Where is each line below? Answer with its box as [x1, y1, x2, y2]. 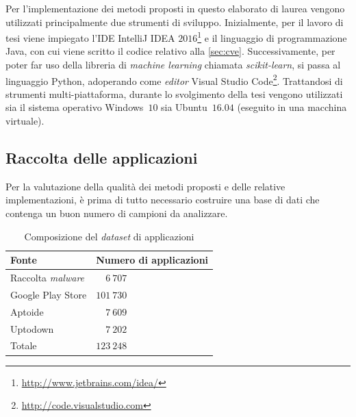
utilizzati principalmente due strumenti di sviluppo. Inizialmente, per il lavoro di [5, 14, 344, 29]
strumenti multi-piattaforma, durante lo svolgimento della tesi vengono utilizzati [5, 86, 343, 101]
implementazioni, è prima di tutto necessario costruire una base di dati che [5, 192, 320, 207]
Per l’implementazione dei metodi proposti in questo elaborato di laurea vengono [5, 1, 345, 15]
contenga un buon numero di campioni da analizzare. [5, 206, 228, 220]
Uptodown [10, 321, 54, 336]
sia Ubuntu [161, 100, 207, 114]
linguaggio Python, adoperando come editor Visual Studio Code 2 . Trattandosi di [5, 71, 343, 88]
